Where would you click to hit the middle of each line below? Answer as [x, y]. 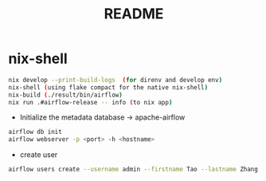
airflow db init [35, 132]
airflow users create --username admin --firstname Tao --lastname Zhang [133, 169]
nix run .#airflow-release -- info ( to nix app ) [90, 102]
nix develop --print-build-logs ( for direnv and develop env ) [115, 80]
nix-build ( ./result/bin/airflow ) [66, 95]
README [134, 14]
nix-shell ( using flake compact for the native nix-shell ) [108, 87]
